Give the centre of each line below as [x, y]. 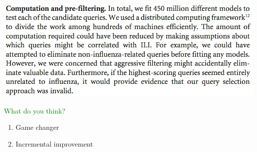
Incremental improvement [54, 143]
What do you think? [35, 110]
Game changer [37, 127]
